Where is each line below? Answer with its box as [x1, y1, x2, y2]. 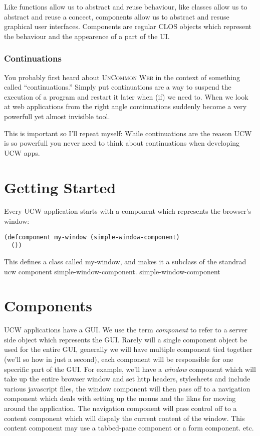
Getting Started [4, 177, 116, 197]
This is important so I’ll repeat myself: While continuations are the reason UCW [4, 128, 252, 138]
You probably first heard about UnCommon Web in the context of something [4, 72, 240, 82]
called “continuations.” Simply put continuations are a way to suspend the [4, 82, 231, 92]
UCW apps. [4, 147, 40, 158]
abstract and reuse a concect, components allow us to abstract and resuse [4, 11, 229, 22]
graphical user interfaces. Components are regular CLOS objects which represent [4, 21, 251, 32]
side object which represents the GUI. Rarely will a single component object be [4, 334, 247, 344]
